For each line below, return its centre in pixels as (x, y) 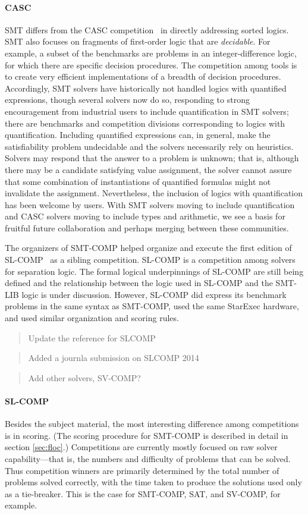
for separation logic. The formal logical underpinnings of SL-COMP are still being (154, 271)
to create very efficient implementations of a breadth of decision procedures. (143, 76)
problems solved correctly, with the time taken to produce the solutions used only (153, 482)
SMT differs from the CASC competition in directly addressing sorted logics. (147, 29)
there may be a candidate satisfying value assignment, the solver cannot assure (148, 169)
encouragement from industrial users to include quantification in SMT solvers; (147, 111)
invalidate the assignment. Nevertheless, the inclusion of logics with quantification (154, 193)
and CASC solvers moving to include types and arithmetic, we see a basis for (145, 216)
